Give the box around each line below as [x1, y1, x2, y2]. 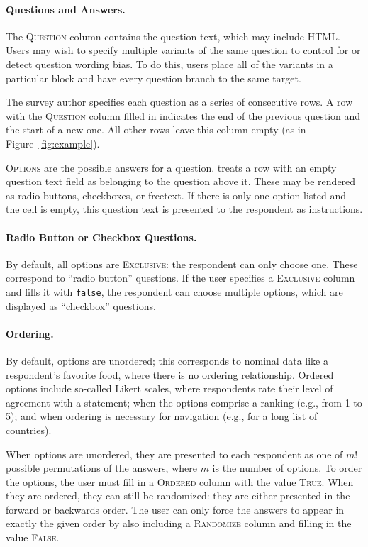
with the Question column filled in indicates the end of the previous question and [6, 108, 361, 123]
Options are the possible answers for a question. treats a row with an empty [6, 160, 337, 175]
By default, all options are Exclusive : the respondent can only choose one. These [6, 256, 358, 271]
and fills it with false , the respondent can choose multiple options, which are [6, 284, 343, 299]
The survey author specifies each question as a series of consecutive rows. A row [6, 94, 353, 109]
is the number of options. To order [212, 460, 362, 475]
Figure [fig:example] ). [6, 136, 100, 150]
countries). [6, 422, 52, 437]
